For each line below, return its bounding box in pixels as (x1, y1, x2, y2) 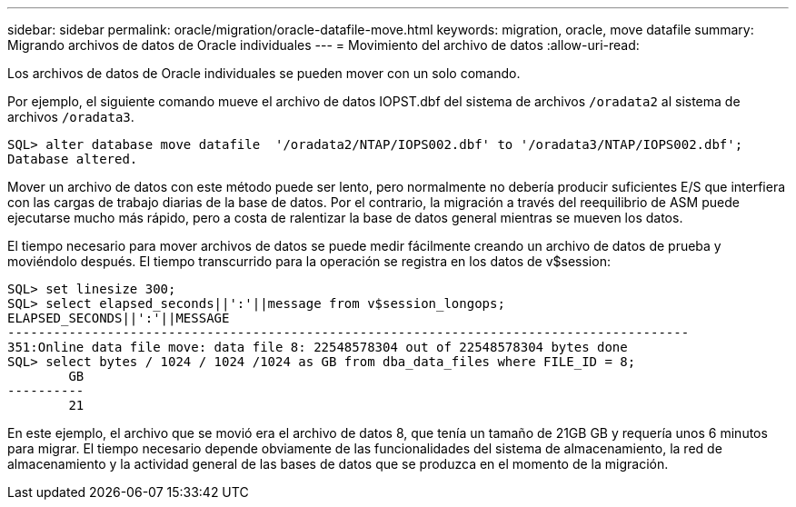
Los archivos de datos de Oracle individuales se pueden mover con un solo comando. (7, 65, 521, 81)
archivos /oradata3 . (7, 109, 134, 124)
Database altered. (7, 152, 138, 166)
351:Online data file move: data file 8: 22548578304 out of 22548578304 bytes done (7, 340, 628, 354)
